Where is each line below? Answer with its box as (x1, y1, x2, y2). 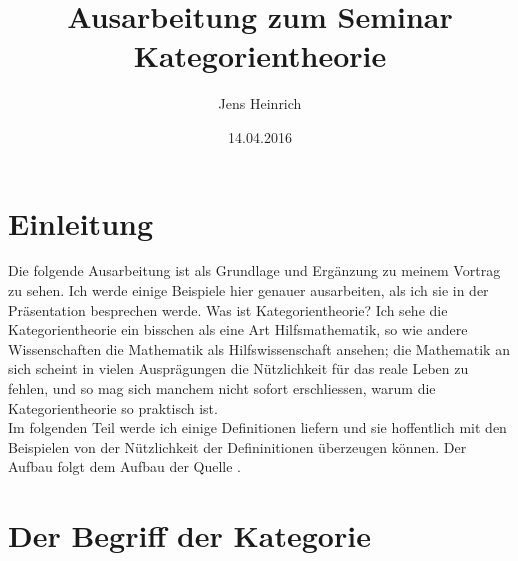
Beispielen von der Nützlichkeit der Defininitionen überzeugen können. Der (8, 436, 467, 457)
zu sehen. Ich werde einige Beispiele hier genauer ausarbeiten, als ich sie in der (8, 280, 489, 301)
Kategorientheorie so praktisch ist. (8, 397, 218, 418)
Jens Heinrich (218, 93, 302, 114)
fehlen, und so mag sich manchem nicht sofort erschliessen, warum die (8, 378, 436, 398)
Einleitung (8, 202, 154, 243)
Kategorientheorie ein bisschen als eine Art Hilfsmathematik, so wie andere (8, 319, 468, 340)
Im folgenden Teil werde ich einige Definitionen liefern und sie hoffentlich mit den (8, 417, 507, 438)
